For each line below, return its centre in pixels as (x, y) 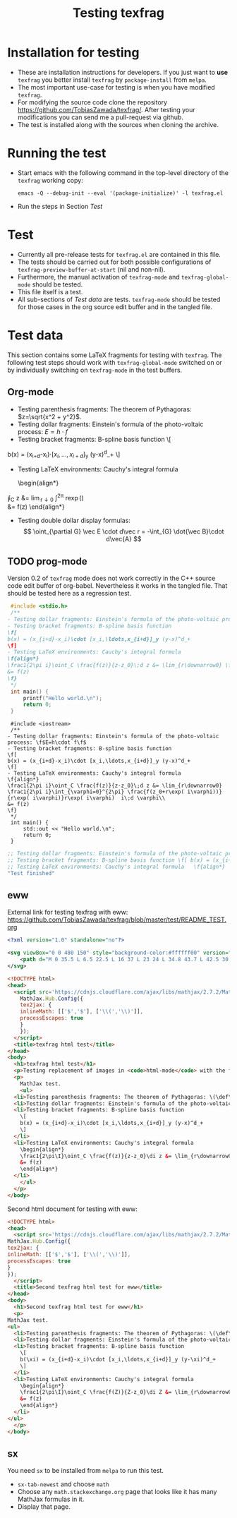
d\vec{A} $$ (123, 539)
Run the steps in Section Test (60, 206)
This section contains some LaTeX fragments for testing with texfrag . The (115, 355)
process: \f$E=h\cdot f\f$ (47, 742)
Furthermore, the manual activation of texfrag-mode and (98, 277)
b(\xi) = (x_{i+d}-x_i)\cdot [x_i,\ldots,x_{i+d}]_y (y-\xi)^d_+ (118, 1360)
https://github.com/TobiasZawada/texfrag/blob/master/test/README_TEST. (117, 920)
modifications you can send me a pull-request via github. (100, 117)
